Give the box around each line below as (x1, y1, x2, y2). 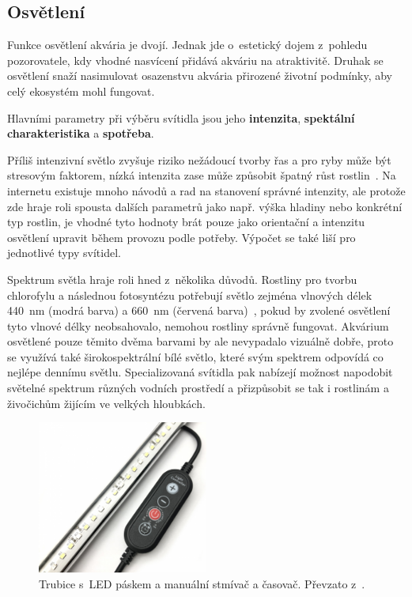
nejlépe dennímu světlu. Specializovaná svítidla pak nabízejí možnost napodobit (7, 364, 393, 380)
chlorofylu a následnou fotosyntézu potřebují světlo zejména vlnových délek (7, 286, 372, 303)
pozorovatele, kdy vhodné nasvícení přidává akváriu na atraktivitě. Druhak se (7, 51, 384, 68)
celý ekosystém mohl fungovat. (7, 82, 155, 99)
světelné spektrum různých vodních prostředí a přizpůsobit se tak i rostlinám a (7, 380, 389, 396)
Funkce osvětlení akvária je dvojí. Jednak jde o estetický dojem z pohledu (7, 36, 368, 53)
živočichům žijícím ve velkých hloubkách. (7, 395, 206, 411)
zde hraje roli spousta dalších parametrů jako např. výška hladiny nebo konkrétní (7, 198, 403, 214)
